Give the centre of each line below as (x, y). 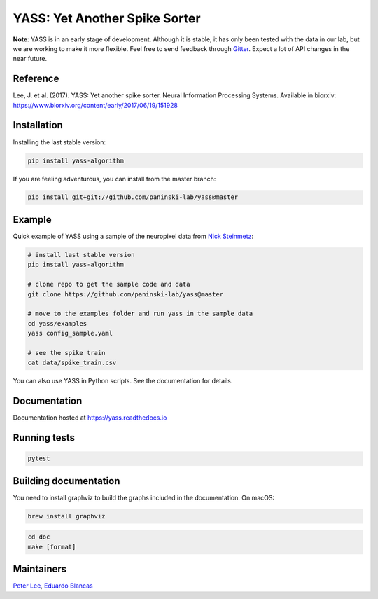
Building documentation (66, 481)
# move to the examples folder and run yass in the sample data (140, 314)
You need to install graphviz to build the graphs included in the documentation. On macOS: (144, 497)
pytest (39, 459)
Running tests (44, 438)
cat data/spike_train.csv (72, 363)
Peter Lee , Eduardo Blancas (53, 586)
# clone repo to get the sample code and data (109, 284)
